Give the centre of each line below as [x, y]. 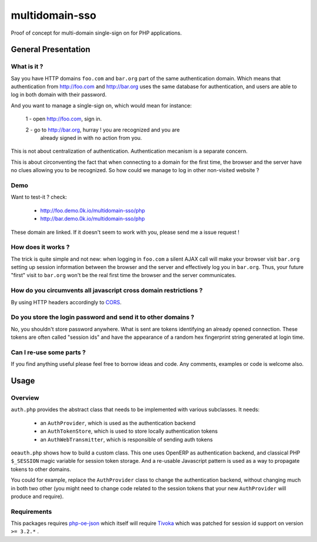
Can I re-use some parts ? [48, 352]
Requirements [31, 511]
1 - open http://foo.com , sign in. [64, 119]
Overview [25, 398]
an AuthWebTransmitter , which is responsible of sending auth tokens [127, 439]
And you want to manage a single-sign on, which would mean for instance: [101, 105]
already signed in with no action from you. [91, 138]
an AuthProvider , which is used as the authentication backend [118, 423]
